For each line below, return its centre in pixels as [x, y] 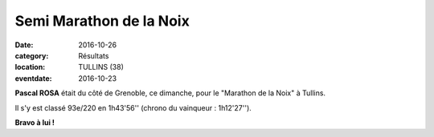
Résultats [94, 55]
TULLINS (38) [101, 67]
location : [30, 67]
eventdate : [33, 78]
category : [32, 55]
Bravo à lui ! [35, 122]
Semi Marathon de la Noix [102, 21]
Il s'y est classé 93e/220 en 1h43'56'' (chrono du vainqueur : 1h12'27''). [133, 107]
